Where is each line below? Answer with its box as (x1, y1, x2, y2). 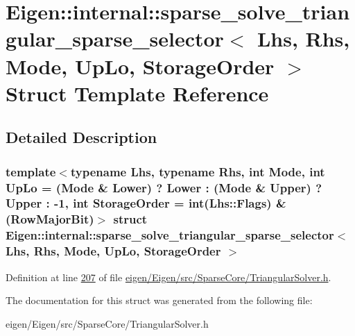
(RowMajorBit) (6, 210, 94, 228)
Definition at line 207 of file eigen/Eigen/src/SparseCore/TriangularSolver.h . (6, 269, 331, 284)
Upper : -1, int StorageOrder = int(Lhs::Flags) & (6, 194, 286, 212)
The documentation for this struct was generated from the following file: (6, 293, 313, 308)
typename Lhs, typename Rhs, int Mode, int (70, 162, 325, 180)
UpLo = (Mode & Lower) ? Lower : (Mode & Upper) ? (6, 178, 322, 196)
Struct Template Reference (6, 78, 269, 107)
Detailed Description (6, 126, 157, 148)
